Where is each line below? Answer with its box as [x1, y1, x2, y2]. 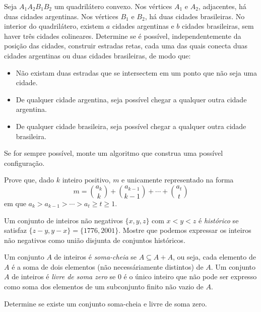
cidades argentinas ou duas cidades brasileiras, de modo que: [4, 50, 191, 60]
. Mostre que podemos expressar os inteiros [118, 225, 251, 235]
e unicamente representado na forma [121, 174, 234, 185]
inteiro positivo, [62, 174, 111, 185]
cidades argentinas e [112, 21, 174, 31]
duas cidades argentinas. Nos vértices [4, 11, 118, 21]
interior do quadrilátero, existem [4, 21, 104, 31]
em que [4, 198, 26, 208]
